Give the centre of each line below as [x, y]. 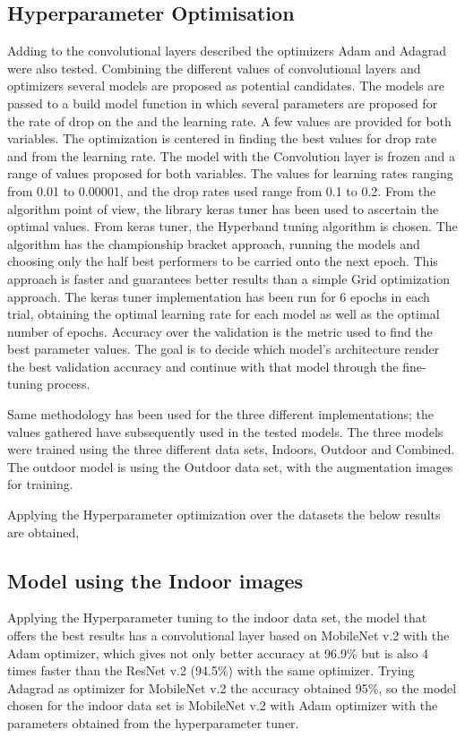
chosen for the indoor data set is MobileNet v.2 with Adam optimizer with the [223, 705]
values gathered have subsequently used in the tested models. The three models [225, 431]
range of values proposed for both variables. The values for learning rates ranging [230, 173]
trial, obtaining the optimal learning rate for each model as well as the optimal [224, 314]
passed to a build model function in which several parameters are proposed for [223, 103]
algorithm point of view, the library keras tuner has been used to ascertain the [223, 208]
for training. [40, 484]
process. [69, 384]
